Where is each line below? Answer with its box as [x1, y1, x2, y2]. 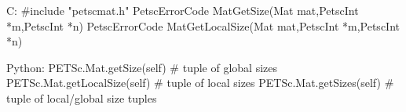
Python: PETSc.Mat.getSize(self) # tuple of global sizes [6, 59, 278, 75]
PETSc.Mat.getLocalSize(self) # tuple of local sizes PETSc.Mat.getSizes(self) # [6, 74, 394, 91]
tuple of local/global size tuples [6, 89, 157, 106]
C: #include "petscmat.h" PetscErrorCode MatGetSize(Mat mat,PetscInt [6, 2, 359, 18]
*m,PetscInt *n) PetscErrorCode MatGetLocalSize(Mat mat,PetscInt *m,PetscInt [6, 17, 400, 34]
